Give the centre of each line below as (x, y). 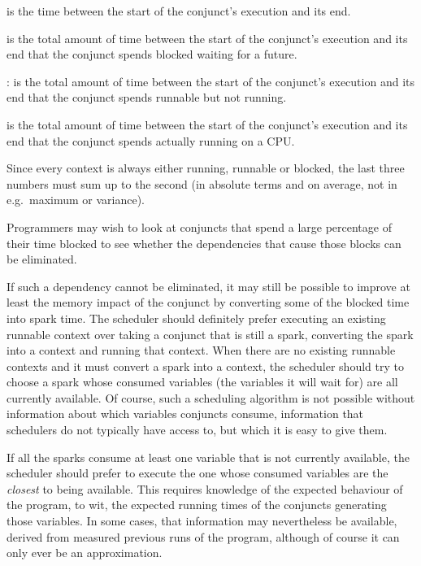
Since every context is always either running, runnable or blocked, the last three (206, 168)
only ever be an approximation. (85, 553)
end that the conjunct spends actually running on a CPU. (151, 140)
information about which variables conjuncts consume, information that (185, 414)
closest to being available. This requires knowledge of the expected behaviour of (205, 488)
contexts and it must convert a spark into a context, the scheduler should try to (205, 366)
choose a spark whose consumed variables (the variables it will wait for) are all (202, 382)
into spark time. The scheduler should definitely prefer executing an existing (196, 318)
